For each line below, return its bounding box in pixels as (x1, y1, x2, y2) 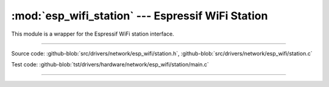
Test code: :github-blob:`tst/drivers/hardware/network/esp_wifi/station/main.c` (11, 61, 210, 68)
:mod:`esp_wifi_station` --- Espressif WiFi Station (11, 9, 268, 22)
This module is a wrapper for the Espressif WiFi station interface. (11, 30, 174, 37)
